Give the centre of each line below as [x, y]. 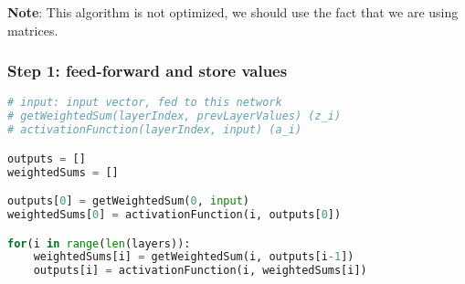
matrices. [33, 30]
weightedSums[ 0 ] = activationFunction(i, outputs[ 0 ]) [174, 214]
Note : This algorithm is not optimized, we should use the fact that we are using [233, 12]
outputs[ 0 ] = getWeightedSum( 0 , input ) [128, 201]
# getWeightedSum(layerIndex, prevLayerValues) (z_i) [174, 116]
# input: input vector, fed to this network [145, 103]
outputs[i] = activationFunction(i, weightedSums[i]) [200, 271]
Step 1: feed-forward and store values [148, 71]
